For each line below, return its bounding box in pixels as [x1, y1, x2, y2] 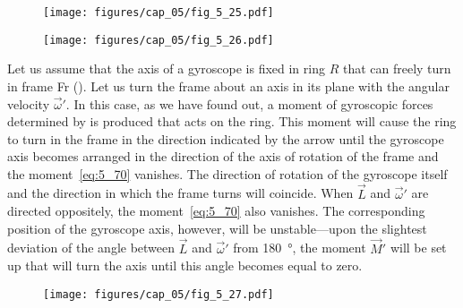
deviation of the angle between [7, 238, 176, 257]
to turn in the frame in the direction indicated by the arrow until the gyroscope [7, 129, 444, 148]
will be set [390, 238, 447, 257]
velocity [7, 94, 50, 113]
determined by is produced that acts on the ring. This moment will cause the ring [7, 112, 457, 131]
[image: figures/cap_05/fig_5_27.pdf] [43, 287, 274, 301]
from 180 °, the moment [233, 238, 366, 257]
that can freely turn [342, 59, 451, 78]
